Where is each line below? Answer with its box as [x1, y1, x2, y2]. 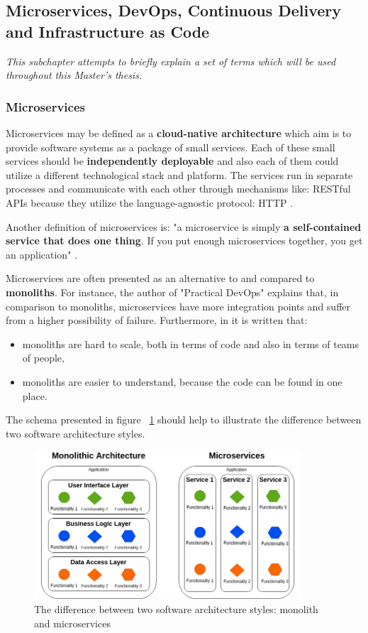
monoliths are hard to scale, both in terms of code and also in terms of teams [22, 336, 359, 351]
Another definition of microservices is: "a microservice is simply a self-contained [6, 219, 362, 234]
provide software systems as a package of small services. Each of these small [6, 139, 335, 154]
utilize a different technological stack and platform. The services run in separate [6, 167, 353, 182]
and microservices [34, 615, 111, 630]
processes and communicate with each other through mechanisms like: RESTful [6, 181, 351, 196]
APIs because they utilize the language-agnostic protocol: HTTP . [6, 195, 294, 210]
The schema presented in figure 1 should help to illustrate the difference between [6, 412, 362, 427]
